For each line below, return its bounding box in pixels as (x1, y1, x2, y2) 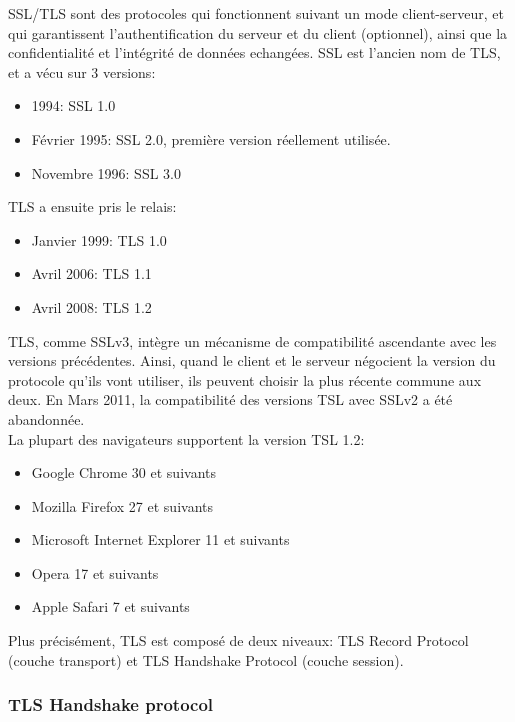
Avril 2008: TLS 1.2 (31, 296, 152, 317)
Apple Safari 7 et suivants (31, 596, 190, 617)
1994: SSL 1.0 (31, 95, 116, 116)
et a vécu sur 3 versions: (8, 61, 156, 82)
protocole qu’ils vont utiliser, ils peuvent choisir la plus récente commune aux (8, 369, 482, 390)
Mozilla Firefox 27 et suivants (31, 495, 214, 516)
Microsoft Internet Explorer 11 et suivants (31, 529, 290, 550)
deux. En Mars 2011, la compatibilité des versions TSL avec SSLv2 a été (8, 389, 453, 410)
